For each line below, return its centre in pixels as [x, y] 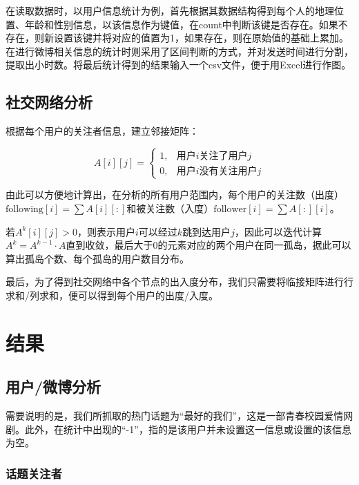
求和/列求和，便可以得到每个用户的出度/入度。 [112, 295]
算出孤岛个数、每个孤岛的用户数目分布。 [97, 258]
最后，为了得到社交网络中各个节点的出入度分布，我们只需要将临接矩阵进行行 [179, 282]
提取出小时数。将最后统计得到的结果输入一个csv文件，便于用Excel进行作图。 [178, 65]
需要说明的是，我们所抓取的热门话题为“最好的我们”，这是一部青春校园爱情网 [179, 416]
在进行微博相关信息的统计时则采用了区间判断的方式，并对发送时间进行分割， [179, 51]
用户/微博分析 [54, 387]
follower [230, 209]
